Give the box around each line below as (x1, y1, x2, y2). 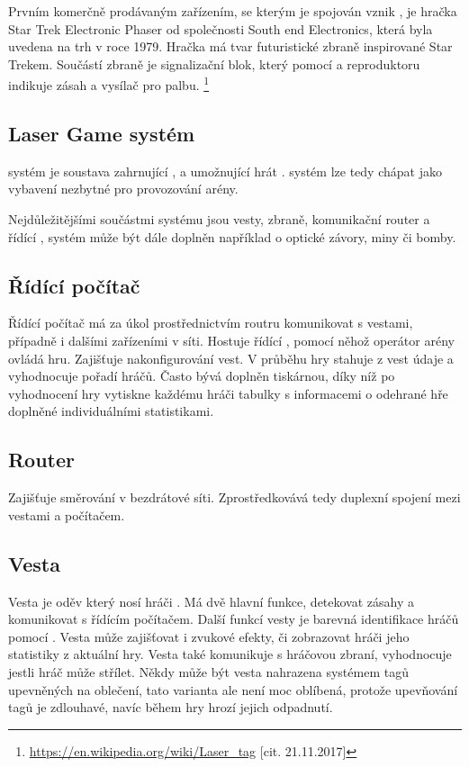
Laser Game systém (8, 120, 195, 148)
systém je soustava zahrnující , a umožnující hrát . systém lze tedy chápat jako (8, 161, 442, 180)
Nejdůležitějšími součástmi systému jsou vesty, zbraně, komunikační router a (8, 210, 430, 229)
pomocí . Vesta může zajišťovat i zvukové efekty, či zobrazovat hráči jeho (8, 627, 410, 645)
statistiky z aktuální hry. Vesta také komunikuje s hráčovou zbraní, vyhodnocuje (8, 645, 452, 663)
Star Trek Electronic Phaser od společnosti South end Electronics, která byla (8, 19, 433, 38)
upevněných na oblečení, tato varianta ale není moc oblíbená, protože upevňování (8, 680, 458, 699)
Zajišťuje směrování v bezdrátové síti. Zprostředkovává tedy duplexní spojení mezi (8, 488, 461, 507)
